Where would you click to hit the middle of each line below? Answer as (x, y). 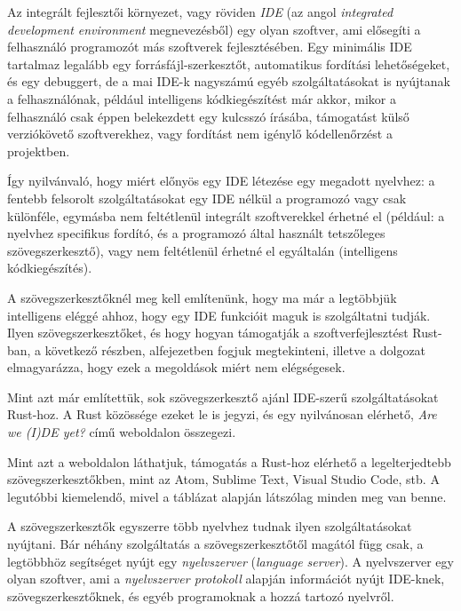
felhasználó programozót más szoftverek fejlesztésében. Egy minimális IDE (210, 47)
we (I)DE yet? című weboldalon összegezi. (122, 432)
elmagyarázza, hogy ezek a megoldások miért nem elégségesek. (176, 367)
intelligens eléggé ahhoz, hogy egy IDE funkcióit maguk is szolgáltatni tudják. (219, 315)
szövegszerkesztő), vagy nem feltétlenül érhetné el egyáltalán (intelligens (203, 250)
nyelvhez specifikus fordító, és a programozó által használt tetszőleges (196, 233)
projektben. (39, 151)
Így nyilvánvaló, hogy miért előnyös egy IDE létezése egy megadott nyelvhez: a (221, 181)
